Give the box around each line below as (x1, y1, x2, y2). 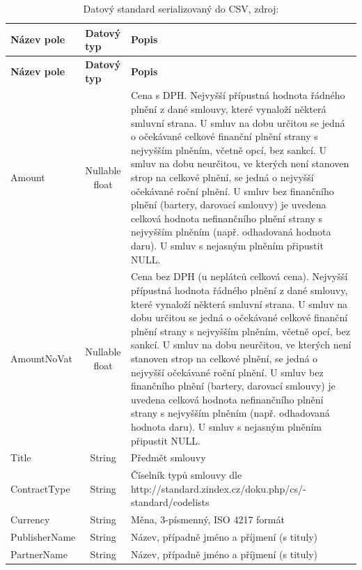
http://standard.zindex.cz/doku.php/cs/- (130, 481, 306, 495)
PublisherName (10, 530, 76, 544)
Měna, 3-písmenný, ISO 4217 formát (130, 512, 285, 527)
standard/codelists (130, 495, 210, 509)
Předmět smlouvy (130, 450, 206, 465)
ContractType (10, 481, 70, 495)
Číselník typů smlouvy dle (130, 468, 242, 482)
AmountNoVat (10, 351, 73, 365)
